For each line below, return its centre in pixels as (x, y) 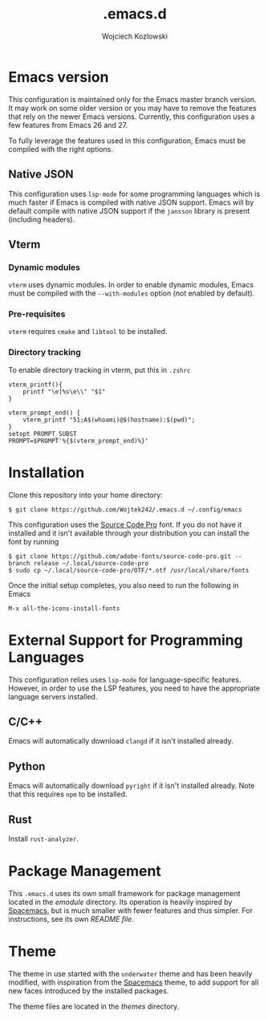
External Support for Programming (126, 640)
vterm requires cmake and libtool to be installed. (88, 332)
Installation (47, 473)
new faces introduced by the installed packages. (89, 990)
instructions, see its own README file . (71, 919)
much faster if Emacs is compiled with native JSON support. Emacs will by (131, 202)
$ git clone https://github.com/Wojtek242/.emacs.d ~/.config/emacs (125, 510)
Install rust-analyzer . (43, 839)
